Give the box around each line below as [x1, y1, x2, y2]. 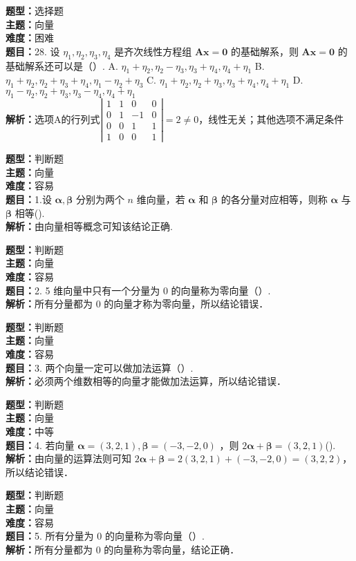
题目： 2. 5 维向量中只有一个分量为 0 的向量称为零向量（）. [6, 283, 271, 297]
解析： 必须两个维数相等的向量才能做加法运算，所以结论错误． [6, 374, 286, 388]
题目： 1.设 [6, 192, 52, 207]
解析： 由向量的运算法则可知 [6, 451, 131, 466]
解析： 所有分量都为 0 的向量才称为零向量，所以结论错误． [6, 296, 269, 311]
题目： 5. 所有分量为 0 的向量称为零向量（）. [6, 529, 205, 543]
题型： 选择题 [6, 3, 64, 17]
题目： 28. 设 [6, 44, 60, 58]
